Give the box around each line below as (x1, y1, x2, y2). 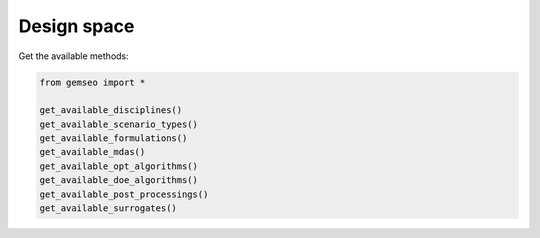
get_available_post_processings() (39, 188, 209, 200)
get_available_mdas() (39, 146, 146, 158)
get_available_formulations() (39, 133, 188, 144)
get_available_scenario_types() (39, 118, 199, 130)
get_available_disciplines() (39, 105, 183, 116)
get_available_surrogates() (39, 203, 177, 214)
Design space (18, 15, 135, 37)
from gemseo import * (39, 76, 146, 88)
